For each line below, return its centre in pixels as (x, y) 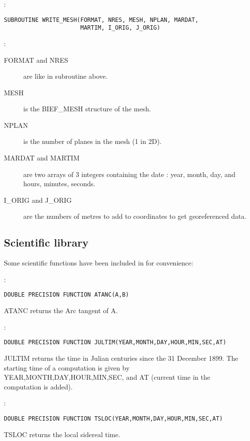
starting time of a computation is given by (67, 367)
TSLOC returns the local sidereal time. (62, 434)
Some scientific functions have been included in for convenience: (99, 263)
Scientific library (46, 242)
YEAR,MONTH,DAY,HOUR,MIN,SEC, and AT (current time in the (107, 377)
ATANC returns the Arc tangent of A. (61, 310)
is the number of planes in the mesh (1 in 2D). (92, 141)
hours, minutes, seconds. (59, 184)
